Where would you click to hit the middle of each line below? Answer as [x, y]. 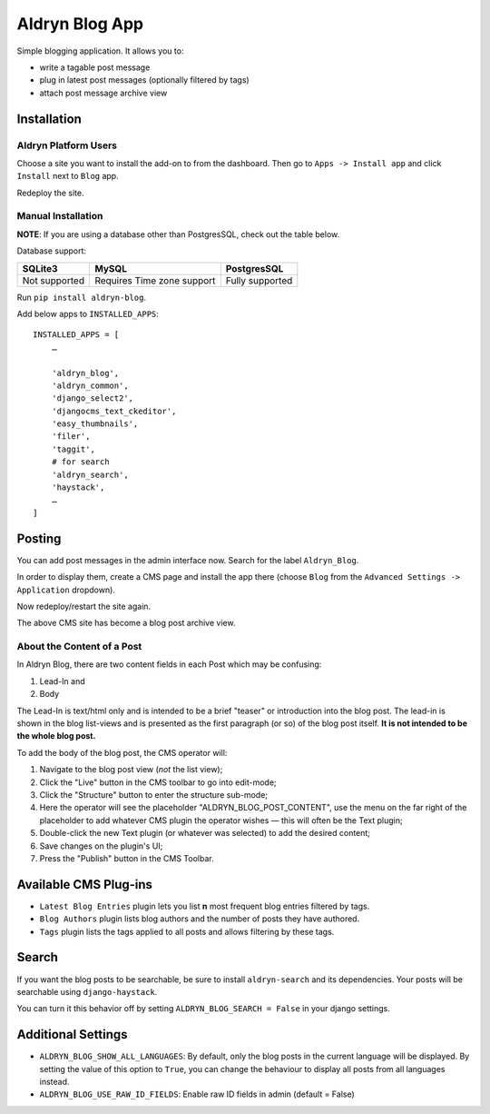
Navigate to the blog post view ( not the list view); [131, 770]
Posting [39, 538]
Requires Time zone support [155, 280]
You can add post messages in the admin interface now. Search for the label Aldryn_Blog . [188, 560]
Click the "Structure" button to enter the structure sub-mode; [153, 794]
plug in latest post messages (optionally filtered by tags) [144, 80]
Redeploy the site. [50, 193]
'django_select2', [93, 398]
